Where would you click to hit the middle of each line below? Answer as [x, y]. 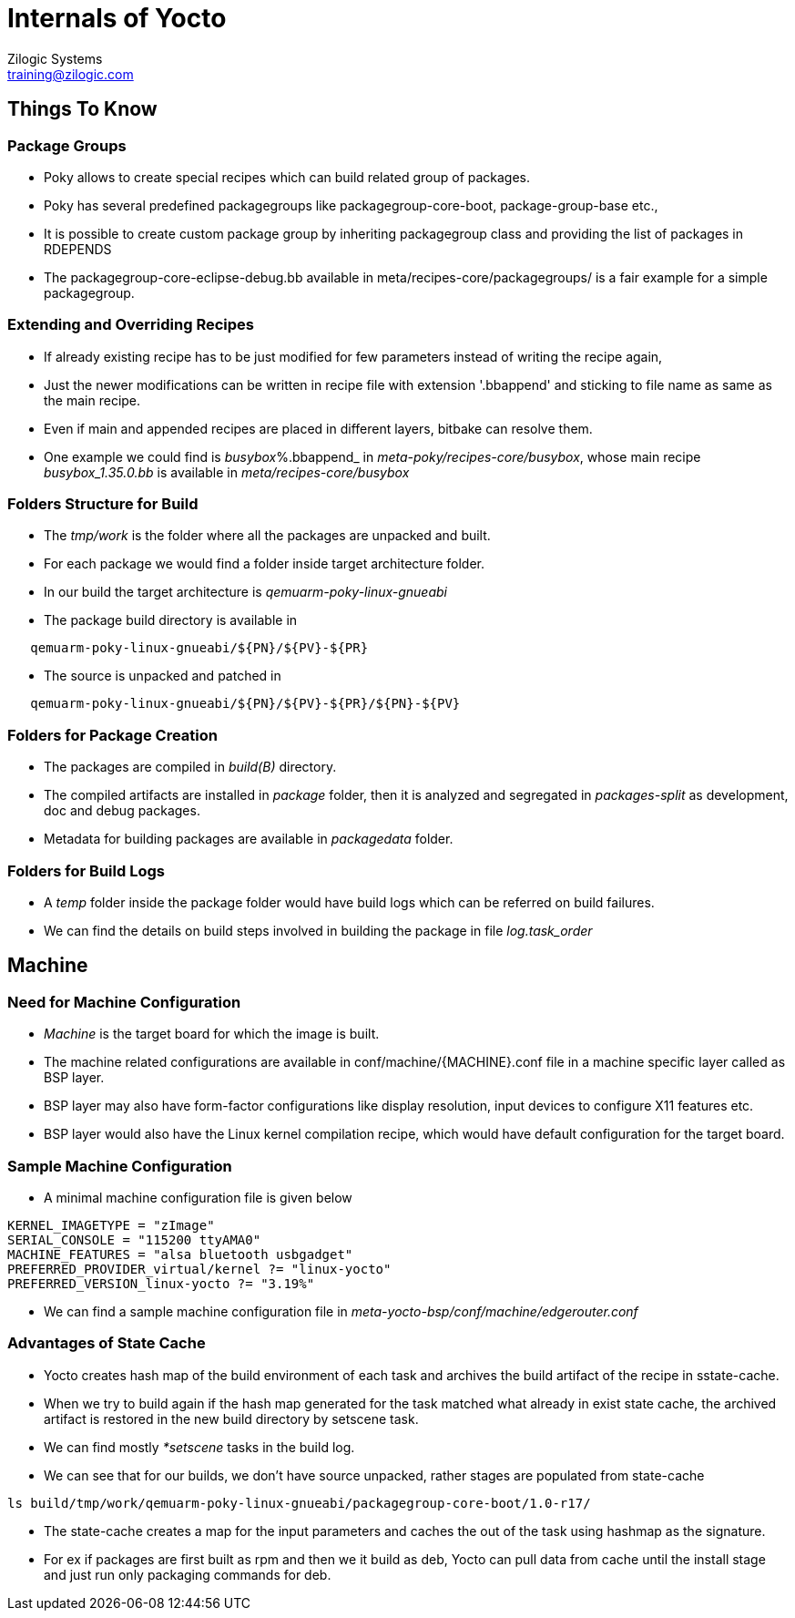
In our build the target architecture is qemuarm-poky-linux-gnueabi [245, 592]
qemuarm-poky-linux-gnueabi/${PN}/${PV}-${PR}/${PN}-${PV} [245, 704]
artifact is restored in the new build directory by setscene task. [231, 1418]
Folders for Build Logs [86, 870]
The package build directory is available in [171, 620]
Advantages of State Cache [107, 1343]
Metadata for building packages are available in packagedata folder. [249, 839]
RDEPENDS [78, 249]
